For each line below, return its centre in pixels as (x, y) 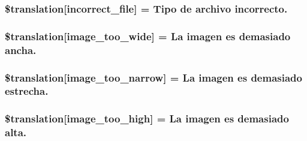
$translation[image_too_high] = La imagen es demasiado (147, 118)
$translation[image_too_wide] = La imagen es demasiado (148, 36)
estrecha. (27, 91)
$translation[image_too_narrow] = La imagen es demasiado (153, 77)
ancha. (21, 49)
